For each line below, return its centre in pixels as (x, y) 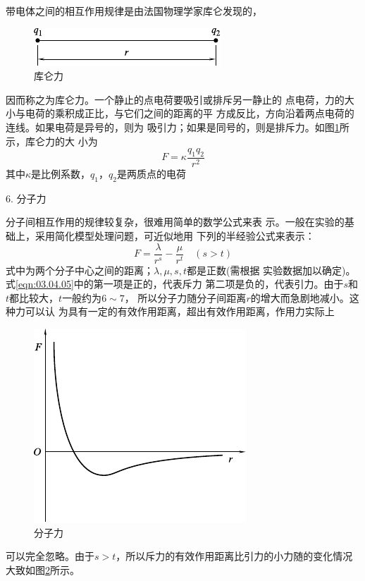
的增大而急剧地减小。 (300, 297)
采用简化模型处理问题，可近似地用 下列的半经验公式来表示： (175, 235)
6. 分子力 (26, 198)
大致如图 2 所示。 (43, 569)
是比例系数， (61, 173)
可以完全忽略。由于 (50, 556)
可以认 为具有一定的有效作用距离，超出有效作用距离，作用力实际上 (180, 311)
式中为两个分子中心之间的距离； (80, 270)
